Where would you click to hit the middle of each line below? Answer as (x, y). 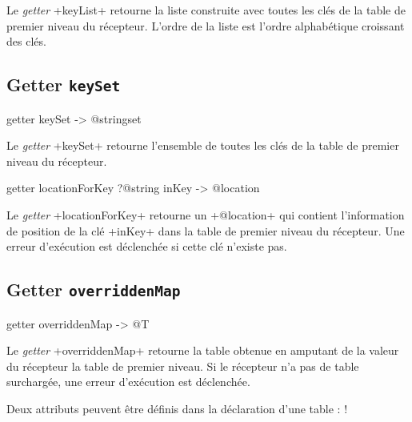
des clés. (26, 41)
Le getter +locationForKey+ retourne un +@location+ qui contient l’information (206, 214)
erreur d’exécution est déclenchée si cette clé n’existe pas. (147, 246)
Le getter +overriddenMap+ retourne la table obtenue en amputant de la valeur (203, 350)
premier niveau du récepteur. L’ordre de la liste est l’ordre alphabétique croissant (206, 25)
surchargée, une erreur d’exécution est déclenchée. (128, 382)
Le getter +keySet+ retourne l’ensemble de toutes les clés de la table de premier (203, 145)
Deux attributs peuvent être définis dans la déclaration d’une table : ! (177, 408)
